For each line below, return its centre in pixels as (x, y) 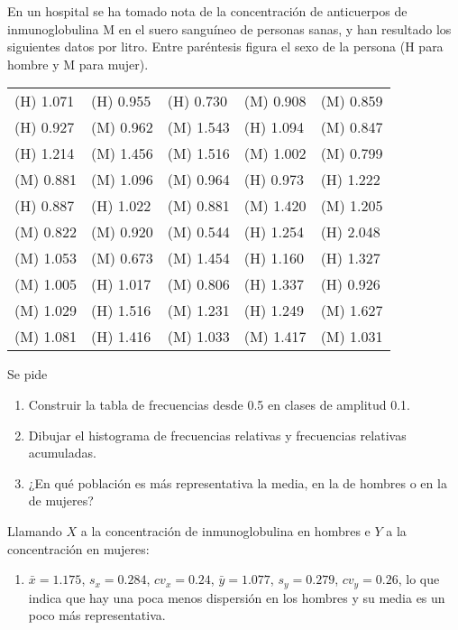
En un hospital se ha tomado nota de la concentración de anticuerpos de (207, 11)
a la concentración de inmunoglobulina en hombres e (225, 530)
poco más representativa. (97, 615)
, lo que (419, 579)
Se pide (27, 374)
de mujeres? (61, 500)
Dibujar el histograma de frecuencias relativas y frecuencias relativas (217, 435)
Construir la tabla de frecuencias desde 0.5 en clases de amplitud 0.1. (220, 404)
